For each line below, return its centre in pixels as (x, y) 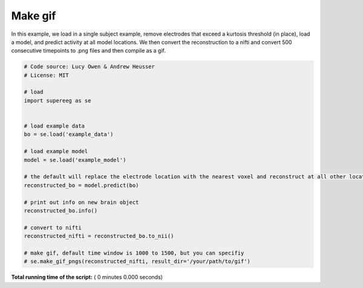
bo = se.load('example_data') (69, 134)
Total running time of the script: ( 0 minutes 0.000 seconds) (87, 277)
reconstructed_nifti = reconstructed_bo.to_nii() (99, 236)
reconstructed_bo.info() (61, 211)
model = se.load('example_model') (75, 160)
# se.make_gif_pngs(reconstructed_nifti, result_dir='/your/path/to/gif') (137, 261)
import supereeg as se (57, 100)
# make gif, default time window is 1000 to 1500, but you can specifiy (134, 253)
